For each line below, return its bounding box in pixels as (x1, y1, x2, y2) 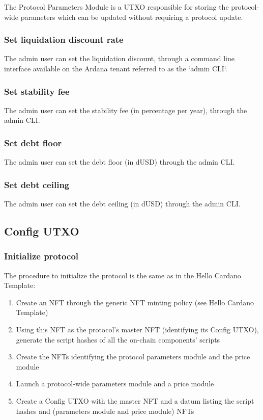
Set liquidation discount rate (4, 33, 124, 46)
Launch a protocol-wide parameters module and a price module (16, 378, 214, 389)
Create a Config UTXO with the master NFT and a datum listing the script (16, 395, 254, 406)
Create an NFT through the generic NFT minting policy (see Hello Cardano (16, 297, 254, 307)
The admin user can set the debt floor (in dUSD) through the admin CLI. (4, 156, 235, 167)
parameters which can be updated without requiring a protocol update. (20, 11, 243, 22)
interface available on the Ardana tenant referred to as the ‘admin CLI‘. (4, 63, 227, 73)
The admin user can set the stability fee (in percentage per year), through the (4, 104, 247, 115)
